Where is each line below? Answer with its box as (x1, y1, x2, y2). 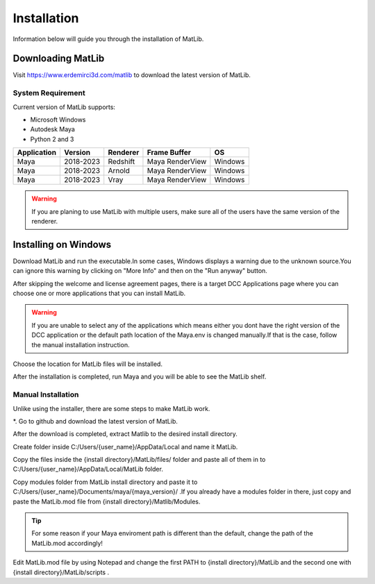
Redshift (108, 157, 135, 167)
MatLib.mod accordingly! (31, 539, 103, 547)
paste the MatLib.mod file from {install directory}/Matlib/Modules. (12, 497, 201, 506)
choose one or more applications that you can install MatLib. (12, 289, 186, 298)
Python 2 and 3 (30, 135, 74, 143)
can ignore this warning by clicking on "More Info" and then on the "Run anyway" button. (12, 267, 267, 275)
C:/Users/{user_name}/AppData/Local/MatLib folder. (12, 465, 163, 474)
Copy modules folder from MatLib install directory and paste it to (12, 478, 198, 486)
